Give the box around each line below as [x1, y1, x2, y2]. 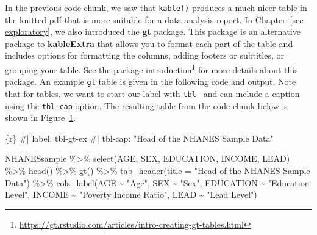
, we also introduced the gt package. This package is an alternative [50, 25, 301, 38]
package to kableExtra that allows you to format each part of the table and [5, 37, 293, 49]
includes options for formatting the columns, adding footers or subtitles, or [5, 49, 285, 62]
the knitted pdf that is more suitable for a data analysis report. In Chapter [5, 13, 286, 26]
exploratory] [5, 25, 50, 38]
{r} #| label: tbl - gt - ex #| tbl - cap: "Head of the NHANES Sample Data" [5, 131, 274, 144]
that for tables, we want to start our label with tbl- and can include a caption [5, 87, 300, 99]
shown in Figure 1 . [5, 111, 76, 124]
